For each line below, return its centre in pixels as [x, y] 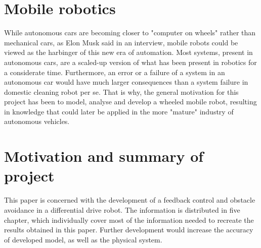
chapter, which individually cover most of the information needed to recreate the [129, 220]
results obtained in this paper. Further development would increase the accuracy [129, 230]
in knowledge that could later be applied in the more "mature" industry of [119, 111]
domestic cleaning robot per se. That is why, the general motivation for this [121, 91]
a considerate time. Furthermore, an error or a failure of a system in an [115, 72]
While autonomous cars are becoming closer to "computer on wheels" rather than [130, 33]
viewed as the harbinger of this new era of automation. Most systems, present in [128, 52]
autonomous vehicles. [37, 121]
